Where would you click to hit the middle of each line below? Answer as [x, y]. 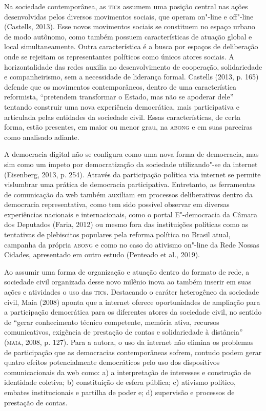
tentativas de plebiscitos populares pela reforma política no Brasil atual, [117, 234]
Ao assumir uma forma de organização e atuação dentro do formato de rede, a [127, 271]
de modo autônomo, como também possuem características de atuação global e [128, 36]
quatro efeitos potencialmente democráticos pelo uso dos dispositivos [112, 362]
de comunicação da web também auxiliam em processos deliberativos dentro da [128, 194]
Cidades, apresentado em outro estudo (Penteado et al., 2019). [102, 254]
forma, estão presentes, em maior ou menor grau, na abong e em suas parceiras [128, 127]
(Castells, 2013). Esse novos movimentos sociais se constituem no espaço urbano [130, 26]
